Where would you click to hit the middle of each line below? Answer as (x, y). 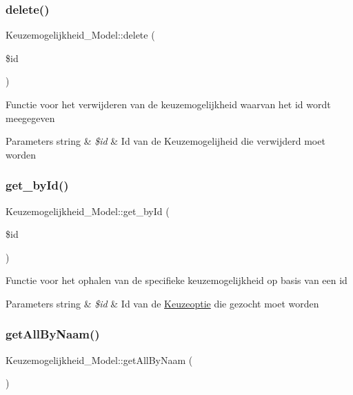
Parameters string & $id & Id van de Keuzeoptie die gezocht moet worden (162, 303)
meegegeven (30, 118)
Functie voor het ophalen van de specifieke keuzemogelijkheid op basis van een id (176, 280)
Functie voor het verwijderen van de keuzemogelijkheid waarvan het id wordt (168, 104)
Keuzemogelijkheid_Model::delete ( (80, 35)
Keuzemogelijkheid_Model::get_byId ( (88, 211)
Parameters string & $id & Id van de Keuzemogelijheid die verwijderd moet (165, 141)
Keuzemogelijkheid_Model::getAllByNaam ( (99, 359)
